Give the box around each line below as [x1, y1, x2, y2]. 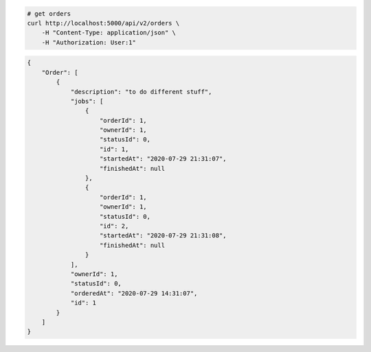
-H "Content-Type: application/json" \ [41, 29, 177, 37]
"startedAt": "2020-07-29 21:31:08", [100, 232, 227, 239]
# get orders [27, 10, 71, 17]
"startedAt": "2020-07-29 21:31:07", [100, 155, 227, 163]
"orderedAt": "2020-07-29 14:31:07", [70, 289, 198, 297]
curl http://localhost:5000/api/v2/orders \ [27, 19, 180, 27]
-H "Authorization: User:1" [41, 38, 137, 46]
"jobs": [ [70, 97, 104, 105]
